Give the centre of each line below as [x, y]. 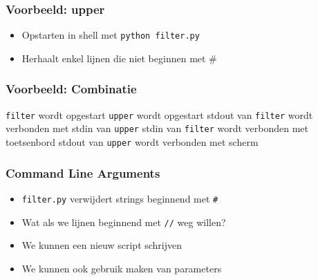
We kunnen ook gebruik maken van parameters [122, 268]
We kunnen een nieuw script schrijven [102, 245]
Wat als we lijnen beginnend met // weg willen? [124, 222]
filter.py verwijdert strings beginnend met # [120, 198]
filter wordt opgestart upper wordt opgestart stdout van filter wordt [159, 114]
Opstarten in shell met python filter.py [111, 35]
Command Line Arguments [83, 172]
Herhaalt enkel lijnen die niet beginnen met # [119, 58]
